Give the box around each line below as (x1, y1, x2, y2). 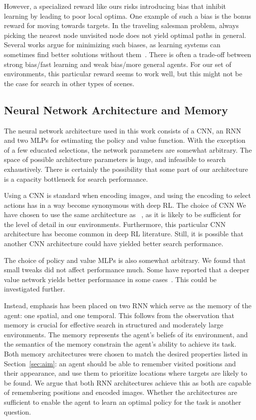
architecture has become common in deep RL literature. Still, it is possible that (4, 228, 244, 239)
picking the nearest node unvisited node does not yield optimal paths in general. (4, 30, 246, 40)
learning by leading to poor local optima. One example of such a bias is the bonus (4, 10, 252, 21)
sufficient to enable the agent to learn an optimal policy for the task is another (4, 396, 241, 407)
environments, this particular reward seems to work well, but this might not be (4, 68, 242, 79)
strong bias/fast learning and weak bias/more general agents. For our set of (4, 59, 231, 69)
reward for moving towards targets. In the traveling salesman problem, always (4, 20, 239, 31)
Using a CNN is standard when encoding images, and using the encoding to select (4, 190, 251, 200)
